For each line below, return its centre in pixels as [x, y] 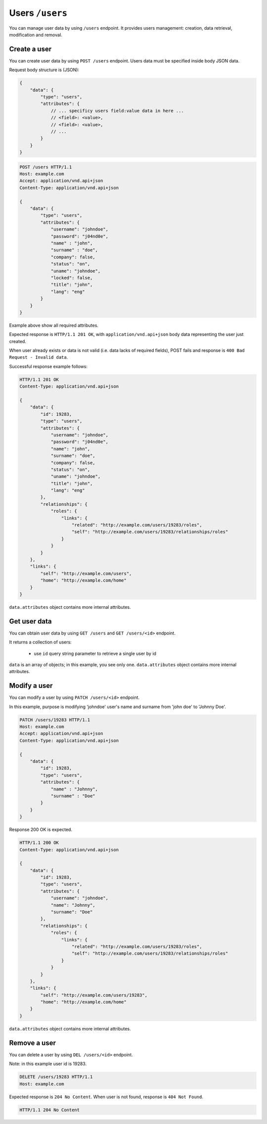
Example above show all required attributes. [54, 325]
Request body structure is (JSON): [44, 70]
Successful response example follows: [48, 366]
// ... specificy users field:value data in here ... [117, 111]
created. [18, 341]
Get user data [30, 621]
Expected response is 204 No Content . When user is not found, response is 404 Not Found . [106, 1097]
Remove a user [33, 1043]
